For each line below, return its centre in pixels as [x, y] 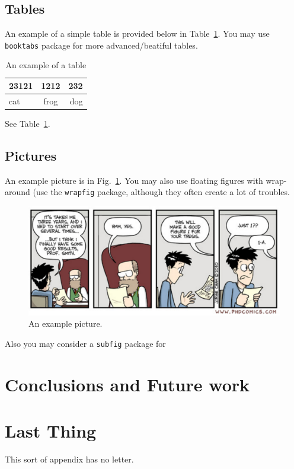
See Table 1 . [28, 123]
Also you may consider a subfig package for [85, 344]
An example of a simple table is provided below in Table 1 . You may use [137, 33]
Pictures [31, 155]
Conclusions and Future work [127, 384]
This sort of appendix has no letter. [69, 459]
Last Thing [51, 431]
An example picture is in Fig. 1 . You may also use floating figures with [134, 180]
